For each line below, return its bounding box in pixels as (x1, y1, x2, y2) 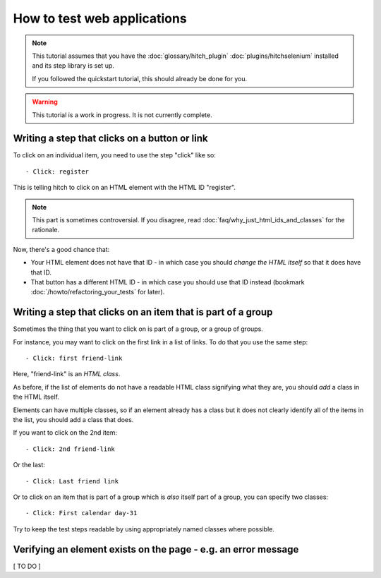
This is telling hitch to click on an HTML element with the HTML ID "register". (13, 183, 236, 192)
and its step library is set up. (32, 61, 114, 70)
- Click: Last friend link (25, 477, 119, 485)
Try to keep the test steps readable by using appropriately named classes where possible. (13, 524, 274, 533)
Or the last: (13, 461, 46, 469)
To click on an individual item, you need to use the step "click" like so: (13, 151, 217, 159)
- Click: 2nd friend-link (25, 445, 116, 453)
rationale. (32, 226, 60, 234)
